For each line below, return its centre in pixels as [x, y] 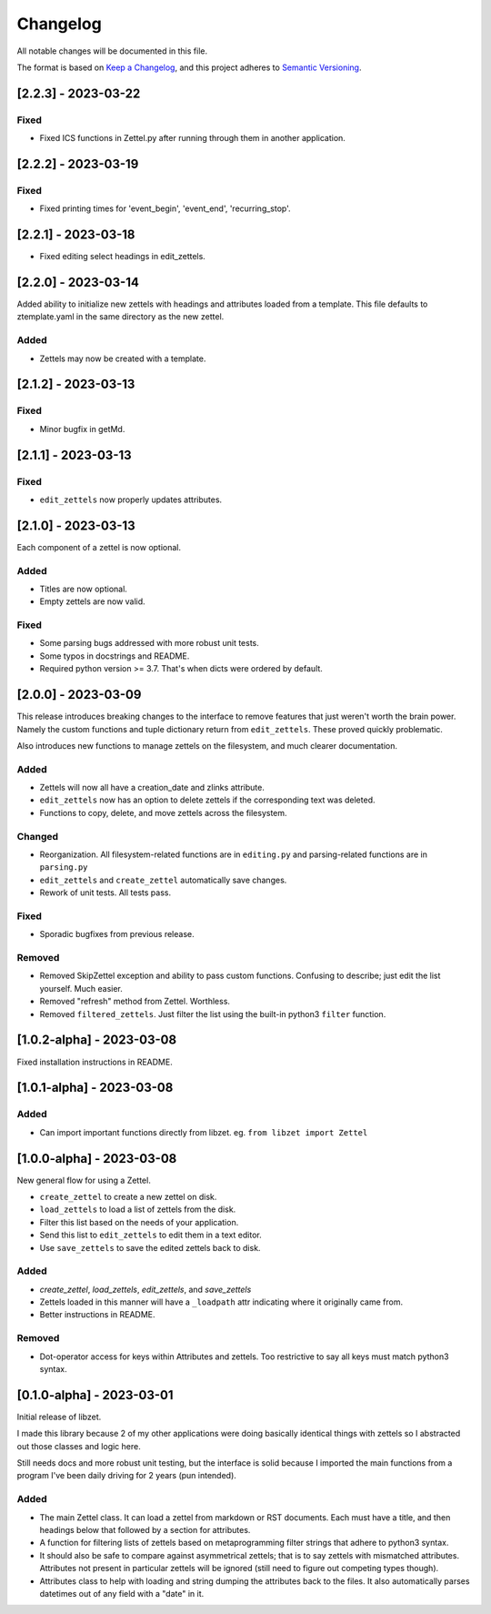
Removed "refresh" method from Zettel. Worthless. [135, 1002]
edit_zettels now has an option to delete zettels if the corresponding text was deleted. [207, 800]
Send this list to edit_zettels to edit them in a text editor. [151, 1235]
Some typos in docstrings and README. [115, 656]
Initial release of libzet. [59, 1417]
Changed [38, 836]
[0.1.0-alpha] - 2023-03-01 [95, 1395]
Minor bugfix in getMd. [82, 429]
